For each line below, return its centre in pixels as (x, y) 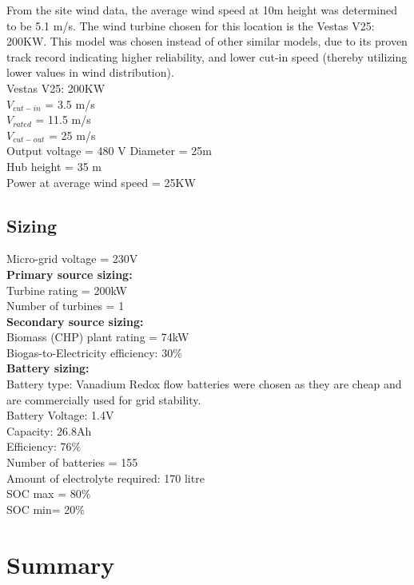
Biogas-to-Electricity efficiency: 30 (90, 352)
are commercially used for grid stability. (104, 399)
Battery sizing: (48, 368)
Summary (61, 564)
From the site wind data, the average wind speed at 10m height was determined (202, 10)
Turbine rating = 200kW (67, 290)
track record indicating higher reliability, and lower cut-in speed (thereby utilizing (207, 56)
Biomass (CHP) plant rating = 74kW (98, 337)
